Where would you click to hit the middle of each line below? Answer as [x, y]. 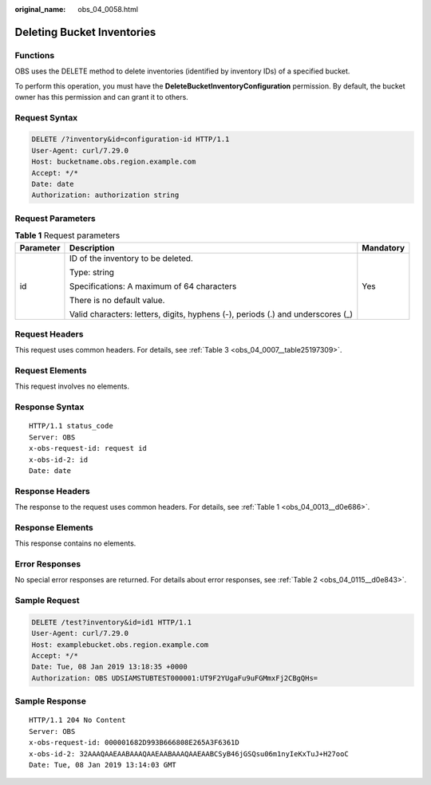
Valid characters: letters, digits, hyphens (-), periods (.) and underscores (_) [211, 314]
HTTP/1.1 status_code [71, 426]
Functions [35, 55]
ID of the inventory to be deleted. [131, 258]
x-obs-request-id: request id [88, 448]
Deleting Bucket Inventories [85, 32]
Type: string [92, 272]
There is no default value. [117, 300]
